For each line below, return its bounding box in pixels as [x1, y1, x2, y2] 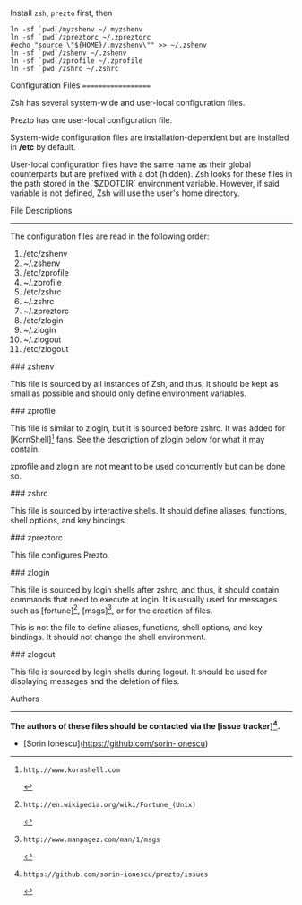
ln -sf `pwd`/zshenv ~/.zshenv [10, 48, 127, 57]
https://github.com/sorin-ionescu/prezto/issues [22, 870, 209, 879]
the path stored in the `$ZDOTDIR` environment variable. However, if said [10, 179, 280, 189]
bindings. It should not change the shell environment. [10, 632, 207, 643]
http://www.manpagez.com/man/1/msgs [22, 835, 160, 844]
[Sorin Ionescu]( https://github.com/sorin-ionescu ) [22, 738, 209, 749]
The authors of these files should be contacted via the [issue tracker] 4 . [10, 719, 280, 731]
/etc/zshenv [22, 249, 68, 259]
